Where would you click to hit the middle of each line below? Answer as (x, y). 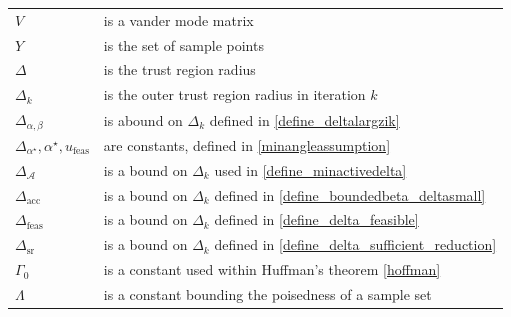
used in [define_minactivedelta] (310, 169)
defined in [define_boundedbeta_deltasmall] (350, 194)
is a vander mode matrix (178, 19)
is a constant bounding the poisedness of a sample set (267, 293)
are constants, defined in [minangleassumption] (247, 144)
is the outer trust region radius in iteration (234, 94)
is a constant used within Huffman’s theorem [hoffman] (272, 269)
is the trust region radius (179, 69)
